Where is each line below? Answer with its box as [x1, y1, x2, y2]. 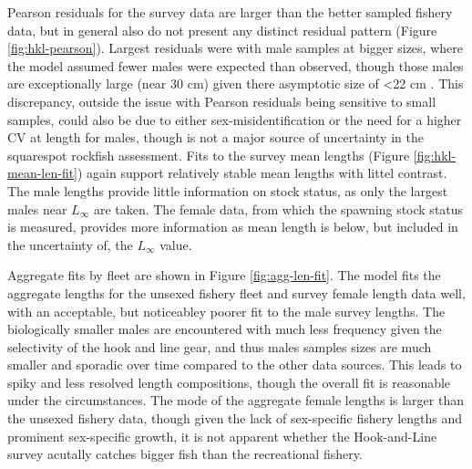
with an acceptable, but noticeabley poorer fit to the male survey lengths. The [7, 301, 446, 320]
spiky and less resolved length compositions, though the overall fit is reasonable [7, 372, 451, 391]
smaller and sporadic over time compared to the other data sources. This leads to [7, 355, 462, 374]
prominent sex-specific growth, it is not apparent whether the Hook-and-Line [7, 426, 437, 445]
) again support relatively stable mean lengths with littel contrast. [77, 163, 447, 182]
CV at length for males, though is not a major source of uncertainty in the [7, 128, 424, 147]
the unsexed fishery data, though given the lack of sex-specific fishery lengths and [7, 409, 463, 428]
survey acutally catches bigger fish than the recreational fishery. [7, 444, 363, 464]
